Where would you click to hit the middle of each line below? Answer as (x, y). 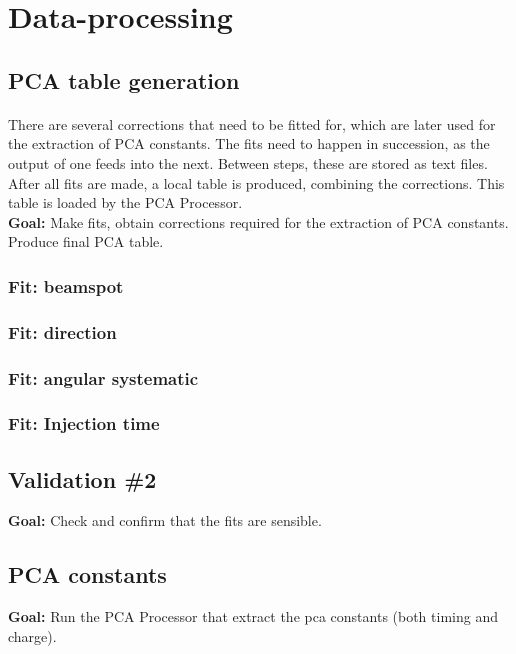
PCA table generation (124, 79)
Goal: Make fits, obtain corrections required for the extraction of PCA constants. (258, 221)
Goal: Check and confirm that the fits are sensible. (165, 520)
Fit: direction (62, 331)
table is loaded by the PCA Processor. (125, 202)
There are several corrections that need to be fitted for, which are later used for (252, 123)
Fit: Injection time (84, 423)
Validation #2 (82, 478)
